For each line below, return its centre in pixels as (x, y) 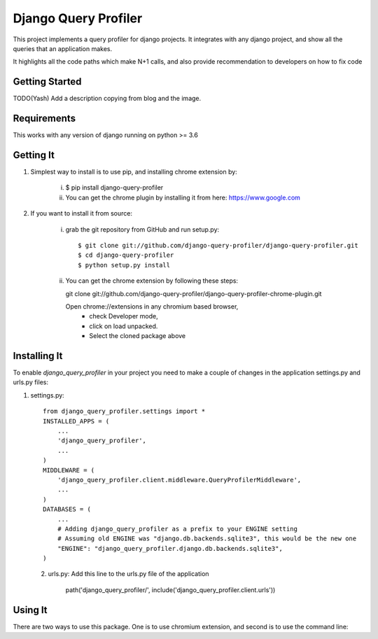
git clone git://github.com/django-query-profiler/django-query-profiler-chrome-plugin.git (194, 293)
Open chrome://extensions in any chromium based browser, (152, 306)
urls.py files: (31, 382)
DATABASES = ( (67, 510)
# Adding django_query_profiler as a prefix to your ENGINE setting (177, 529)
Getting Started (47, 82)
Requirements (44, 119)
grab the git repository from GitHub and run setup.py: (142, 229)
